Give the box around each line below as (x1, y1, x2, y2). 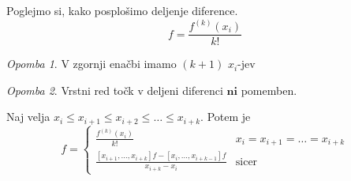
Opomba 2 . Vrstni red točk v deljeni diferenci (6, 81, 223, 98)
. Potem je (200, 108, 251, 125)
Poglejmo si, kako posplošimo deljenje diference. (6, 2, 238, 18)
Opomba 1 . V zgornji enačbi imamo (6, 55, 177, 72)
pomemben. (241, 81, 297, 98)
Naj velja (6, 108, 50, 125)
